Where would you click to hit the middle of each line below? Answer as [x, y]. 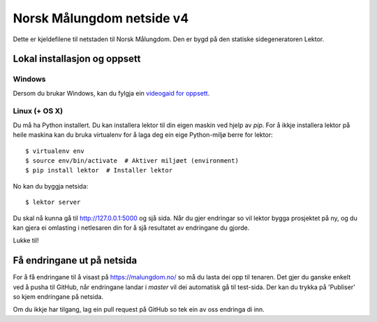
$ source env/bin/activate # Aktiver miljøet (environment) [132, 161]
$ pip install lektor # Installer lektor [99, 170]
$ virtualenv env [55, 151]
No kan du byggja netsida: [51, 186]
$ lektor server [53, 202]
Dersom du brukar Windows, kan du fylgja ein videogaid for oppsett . [111, 93]
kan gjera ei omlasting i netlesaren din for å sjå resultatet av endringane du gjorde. [131, 228]
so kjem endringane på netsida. [58, 297]
